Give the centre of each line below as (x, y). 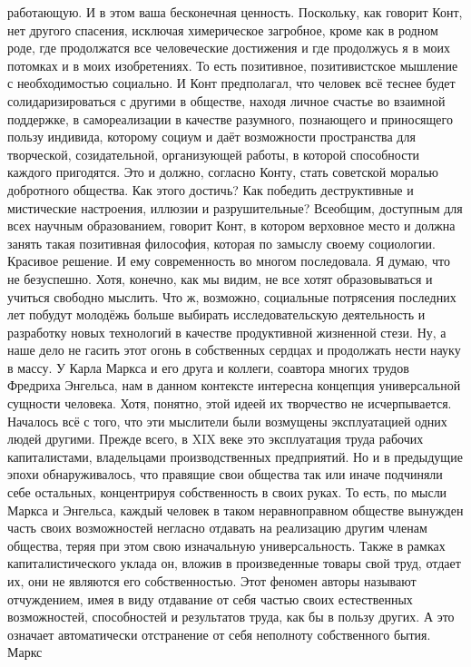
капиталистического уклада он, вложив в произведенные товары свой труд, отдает (234, 563)
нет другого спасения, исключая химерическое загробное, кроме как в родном (223, 29)
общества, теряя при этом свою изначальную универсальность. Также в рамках (226, 545)
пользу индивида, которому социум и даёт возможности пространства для (211, 137)
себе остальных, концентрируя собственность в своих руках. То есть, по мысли (227, 492)
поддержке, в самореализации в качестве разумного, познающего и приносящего (230, 118)
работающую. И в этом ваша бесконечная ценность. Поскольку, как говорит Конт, (235, 12)
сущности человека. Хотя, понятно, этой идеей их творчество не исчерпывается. (230, 403)
